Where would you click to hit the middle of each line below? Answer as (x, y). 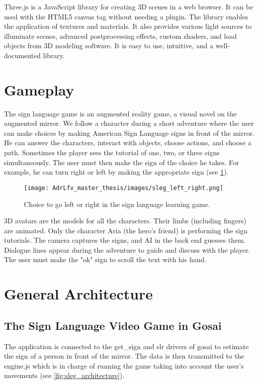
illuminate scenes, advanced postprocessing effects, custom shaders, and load (121, 36)
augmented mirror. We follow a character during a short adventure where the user (129, 123)
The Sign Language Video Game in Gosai (113, 325)
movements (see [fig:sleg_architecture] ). (64, 375)
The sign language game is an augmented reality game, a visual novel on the (121, 113)
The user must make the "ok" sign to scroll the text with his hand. (105, 259)
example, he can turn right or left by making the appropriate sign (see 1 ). (116, 172)
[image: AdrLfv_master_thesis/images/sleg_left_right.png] (124, 188)
